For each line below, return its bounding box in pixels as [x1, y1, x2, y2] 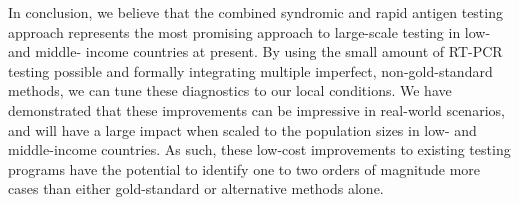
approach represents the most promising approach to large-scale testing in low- [8, 21, 491, 42]
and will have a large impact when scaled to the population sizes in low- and [8, 119, 477, 140]
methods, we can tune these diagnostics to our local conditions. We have [8, 80, 452, 101]
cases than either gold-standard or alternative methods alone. [8, 178, 384, 199]
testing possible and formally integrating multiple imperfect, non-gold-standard [8, 60, 493, 81]
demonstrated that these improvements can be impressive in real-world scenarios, [8, 99, 505, 120]
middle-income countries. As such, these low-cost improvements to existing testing [8, 139, 511, 160]
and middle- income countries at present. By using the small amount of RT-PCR [8, 41, 503, 62]
